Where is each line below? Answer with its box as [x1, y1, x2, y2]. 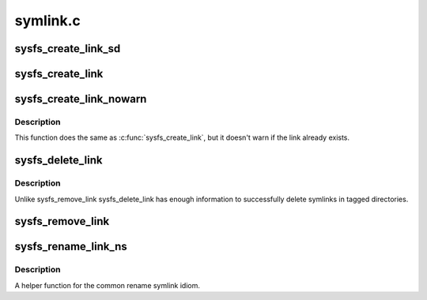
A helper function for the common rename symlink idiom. [14, 280, 201, 290]
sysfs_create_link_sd [14, 42, 121, 55]
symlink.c [14, 12, 81, 29]
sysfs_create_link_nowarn [14, 92, 147, 106]
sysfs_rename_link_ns [14, 240, 127, 253]
